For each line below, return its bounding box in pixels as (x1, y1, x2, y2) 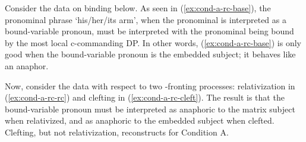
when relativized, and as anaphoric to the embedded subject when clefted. (5, 114, 275, 127)
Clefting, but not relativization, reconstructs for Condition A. (5, 125, 229, 138)
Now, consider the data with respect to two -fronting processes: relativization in (5, 79, 295, 92)
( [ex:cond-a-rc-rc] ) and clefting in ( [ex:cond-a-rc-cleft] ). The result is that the (5, 91, 285, 104)
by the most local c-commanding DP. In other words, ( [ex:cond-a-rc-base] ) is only (5, 36, 301, 49)
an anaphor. (5, 59, 49, 72)
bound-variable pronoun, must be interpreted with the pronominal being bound (5, 25, 294, 37)
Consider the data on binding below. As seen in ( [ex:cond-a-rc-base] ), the (5, 2, 271, 14)
